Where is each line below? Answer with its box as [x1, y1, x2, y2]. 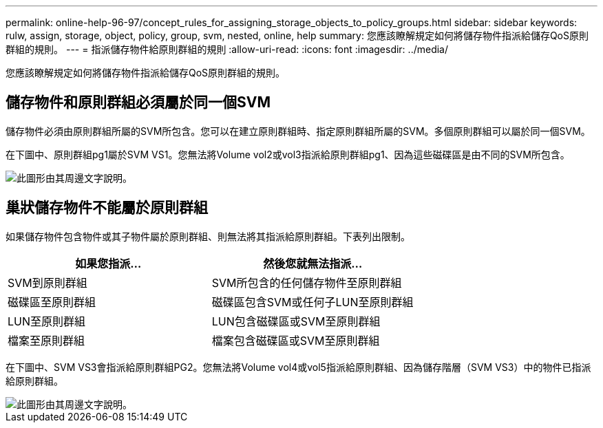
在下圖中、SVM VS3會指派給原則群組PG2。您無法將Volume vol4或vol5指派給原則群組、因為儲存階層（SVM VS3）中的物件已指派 [6, 361, 591, 373]
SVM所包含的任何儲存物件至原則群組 [211, 275, 402, 290]
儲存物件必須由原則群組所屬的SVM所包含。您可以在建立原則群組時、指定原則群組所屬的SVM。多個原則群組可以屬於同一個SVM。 [6, 125, 591, 137]
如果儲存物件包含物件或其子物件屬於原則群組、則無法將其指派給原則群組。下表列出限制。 [6, 230, 410, 242]
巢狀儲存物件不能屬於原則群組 [6, 199, 208, 217]
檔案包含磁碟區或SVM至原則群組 [211, 333, 380, 347]
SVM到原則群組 [8, 275, 87, 290]
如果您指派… [75, 256, 142, 270]
